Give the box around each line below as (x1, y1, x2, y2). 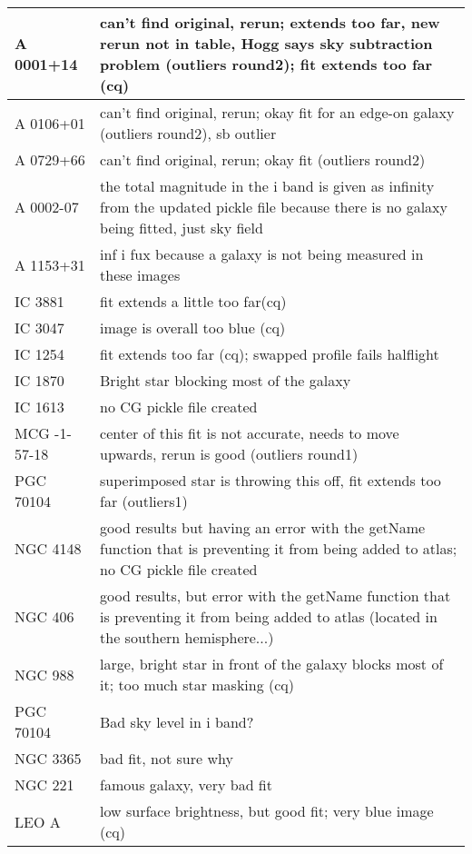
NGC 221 (15, 774, 74, 795)
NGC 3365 (15, 748, 82, 769)
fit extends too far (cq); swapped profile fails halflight (100, 343, 439, 364)
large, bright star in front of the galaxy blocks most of (100, 653, 444, 674)
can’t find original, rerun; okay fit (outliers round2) (100, 149, 426, 170)
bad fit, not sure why (100, 748, 233, 769)
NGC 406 (15, 606, 74, 627)
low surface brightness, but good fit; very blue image (100, 800, 434, 821)
